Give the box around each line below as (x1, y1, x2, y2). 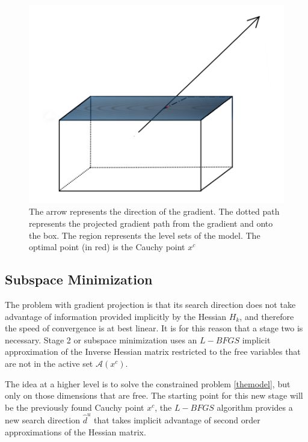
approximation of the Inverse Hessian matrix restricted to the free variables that (5, 345, 301, 358)
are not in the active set (5, 357, 93, 369)
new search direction (5, 414, 80, 426)
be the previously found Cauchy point (5, 401, 144, 413)
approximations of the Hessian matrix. (5, 425, 146, 438)
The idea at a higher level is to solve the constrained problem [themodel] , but (5, 377, 291, 390)
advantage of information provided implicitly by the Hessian (5, 310, 227, 322)
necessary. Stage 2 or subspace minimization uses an (5, 333, 197, 346)
